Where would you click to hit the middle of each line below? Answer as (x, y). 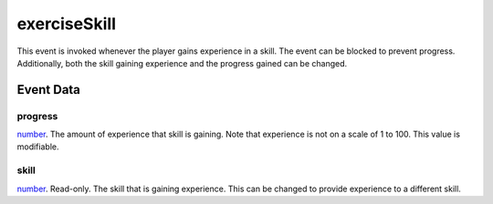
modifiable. (38, 147)
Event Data (49, 90)
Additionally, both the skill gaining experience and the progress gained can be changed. (182, 63)
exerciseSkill (66, 24)
